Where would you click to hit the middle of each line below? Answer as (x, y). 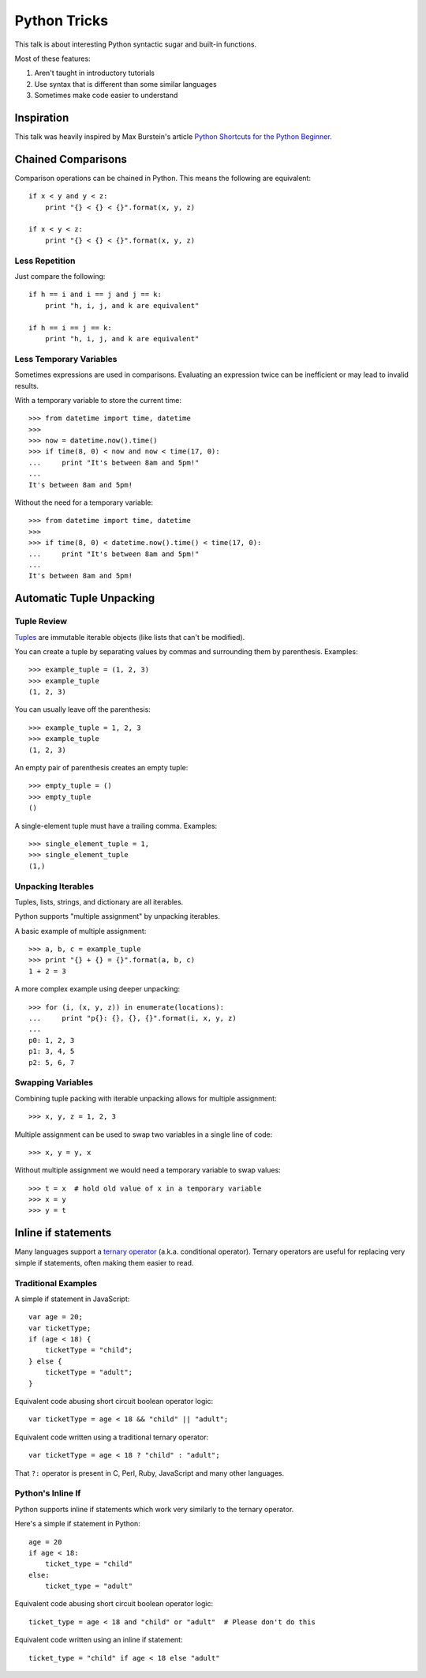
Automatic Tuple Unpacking (85, 598)
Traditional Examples (56, 1283)
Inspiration (42, 117)
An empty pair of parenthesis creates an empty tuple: (101, 768)
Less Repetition (45, 261)
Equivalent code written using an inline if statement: (99, 1640)
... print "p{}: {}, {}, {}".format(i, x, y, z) (133, 1018)
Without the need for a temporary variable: (84, 502)
